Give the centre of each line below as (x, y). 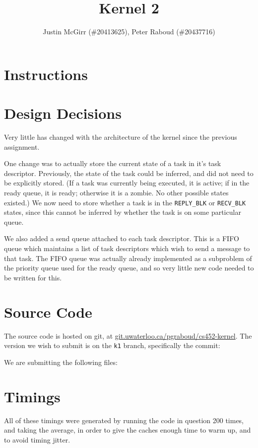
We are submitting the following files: (61, 362)
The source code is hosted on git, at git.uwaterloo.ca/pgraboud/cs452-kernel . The (128, 335)
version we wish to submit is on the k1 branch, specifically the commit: (112, 345)
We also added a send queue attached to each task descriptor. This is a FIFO (122, 238)
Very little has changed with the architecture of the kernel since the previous (121, 137)
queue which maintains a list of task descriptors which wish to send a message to (127, 248)
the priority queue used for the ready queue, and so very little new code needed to (129, 268)
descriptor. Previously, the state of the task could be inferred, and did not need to (129, 173)
